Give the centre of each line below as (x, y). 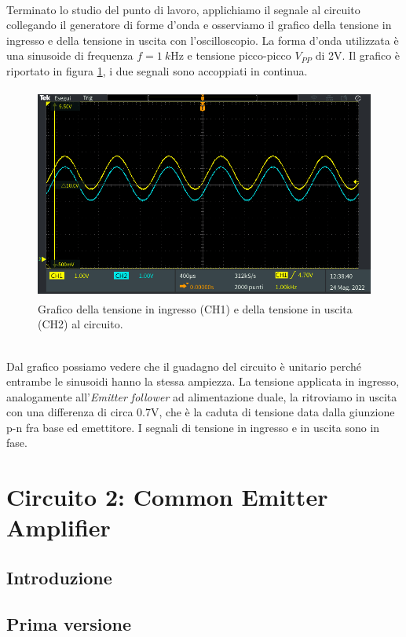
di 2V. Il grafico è (358, 55)
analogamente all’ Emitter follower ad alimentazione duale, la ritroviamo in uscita (202, 396)
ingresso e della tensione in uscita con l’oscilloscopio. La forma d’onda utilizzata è (203, 40)
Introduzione (59, 578)
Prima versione (69, 623)
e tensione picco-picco (239, 55)
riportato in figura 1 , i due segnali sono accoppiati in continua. (157, 70)
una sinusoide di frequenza (70, 55)
